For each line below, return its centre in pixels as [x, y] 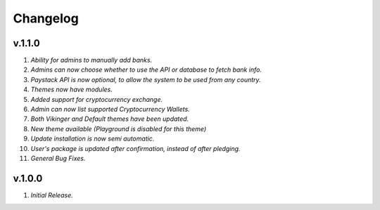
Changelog [46, 18]
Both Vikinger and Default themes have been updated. [110, 119]
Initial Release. [52, 195]
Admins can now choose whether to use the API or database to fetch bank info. [146, 70]
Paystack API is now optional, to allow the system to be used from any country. [146, 79]
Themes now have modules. [71, 90]
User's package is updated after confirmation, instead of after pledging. [135, 148]
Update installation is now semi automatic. [93, 139]
